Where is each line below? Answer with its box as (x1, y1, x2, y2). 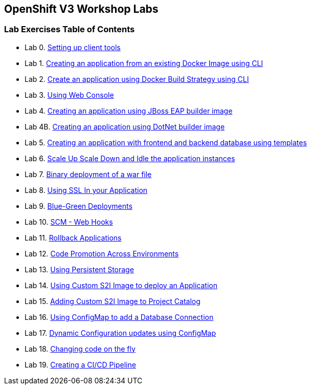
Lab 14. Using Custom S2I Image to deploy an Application (25, 280, 217, 290)
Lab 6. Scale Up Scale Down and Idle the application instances (25, 154, 235, 163)
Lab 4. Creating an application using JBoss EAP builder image (25, 106, 233, 115)
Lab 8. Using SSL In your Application (25, 185, 148, 194)
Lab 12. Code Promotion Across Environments (25, 249, 179, 258)
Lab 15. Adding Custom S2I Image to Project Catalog (25, 296, 201, 306)
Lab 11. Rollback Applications (25, 233, 122, 242)
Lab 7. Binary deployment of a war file (25, 169, 152, 179)
